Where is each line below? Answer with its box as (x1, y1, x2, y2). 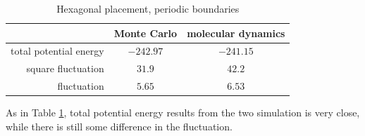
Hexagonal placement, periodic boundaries (56, 1, 240, 15)
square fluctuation (26, 61, 104, 76)
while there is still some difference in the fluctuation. (6, 118, 233, 133)
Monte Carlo (113, 25, 178, 40)
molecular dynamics (187, 25, 285, 40)
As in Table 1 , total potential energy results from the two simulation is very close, (6, 105, 360, 120)
